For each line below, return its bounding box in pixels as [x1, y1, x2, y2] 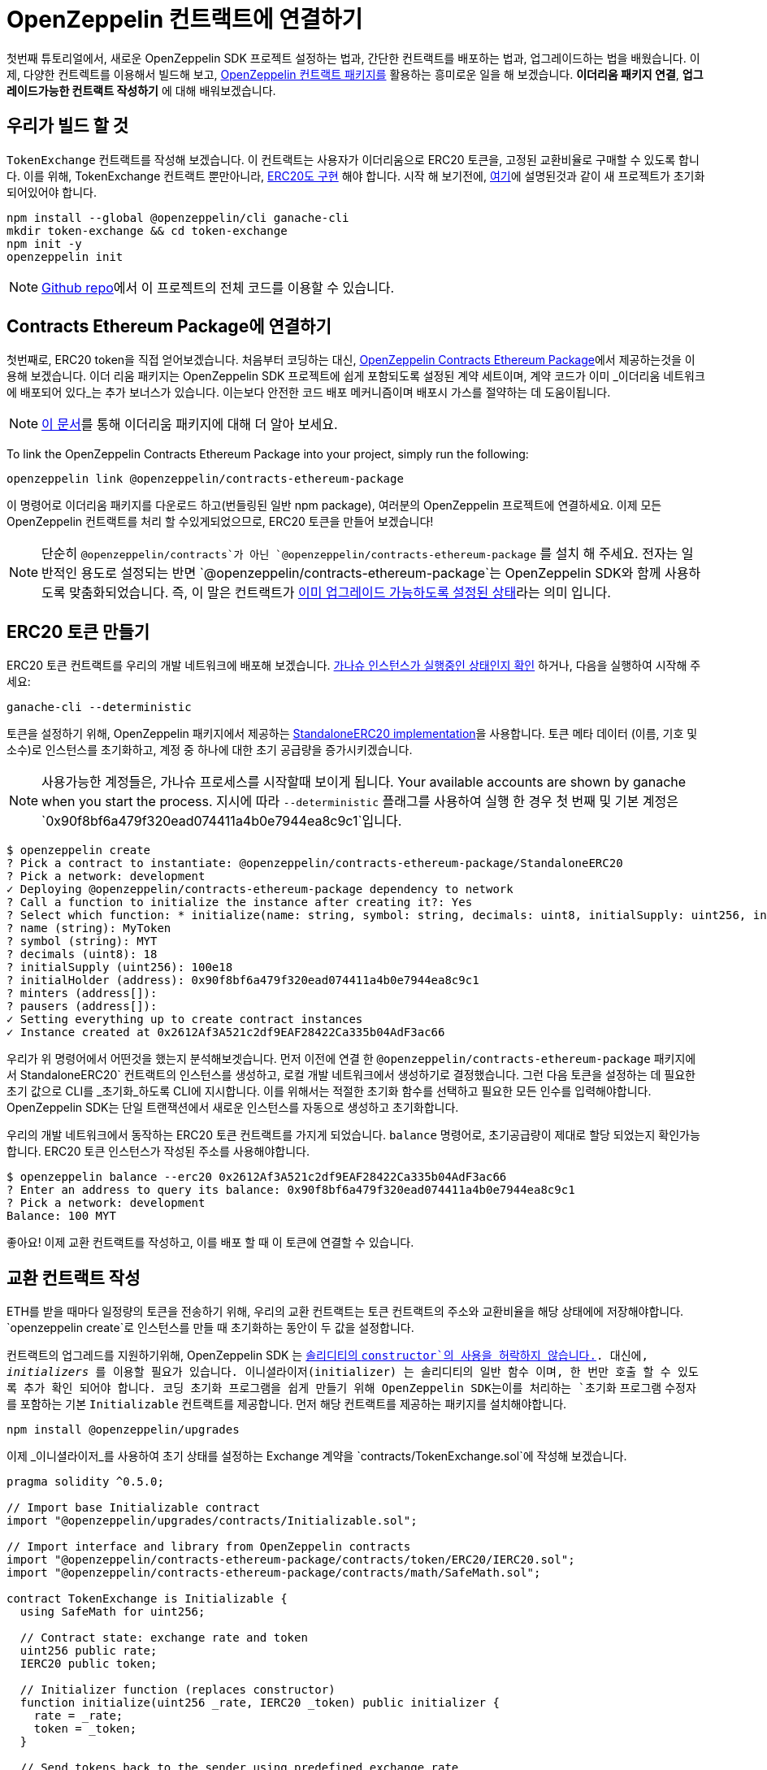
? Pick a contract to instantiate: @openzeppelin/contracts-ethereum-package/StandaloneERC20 [6, 857, 623, 870]
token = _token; [33, 1722, 137, 1736]
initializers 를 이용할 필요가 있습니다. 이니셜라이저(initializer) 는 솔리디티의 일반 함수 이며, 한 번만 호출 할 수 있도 [6, 1365, 699, 1379]
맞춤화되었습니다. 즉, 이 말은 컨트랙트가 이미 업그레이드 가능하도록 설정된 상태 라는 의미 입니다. [69, 584, 611, 601]
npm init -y [6, 236, 82, 250]
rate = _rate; [33, 1709, 123, 1723]
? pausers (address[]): [6, 1000, 158, 1013]
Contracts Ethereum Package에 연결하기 [6, 316, 331, 337]
